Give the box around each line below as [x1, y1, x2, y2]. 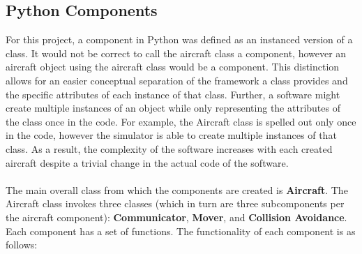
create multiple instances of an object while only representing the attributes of [6, 100, 340, 115]
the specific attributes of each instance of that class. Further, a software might [6, 87, 340, 101]
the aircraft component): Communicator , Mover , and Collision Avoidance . [6, 209, 347, 224]
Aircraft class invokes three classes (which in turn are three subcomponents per [6, 196, 345, 211]
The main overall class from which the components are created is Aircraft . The [6, 182, 348, 197]
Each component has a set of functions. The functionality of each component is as [6, 223, 356, 238]
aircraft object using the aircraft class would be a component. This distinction [6, 59, 340, 74]
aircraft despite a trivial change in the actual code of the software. [6, 155, 289, 170]
